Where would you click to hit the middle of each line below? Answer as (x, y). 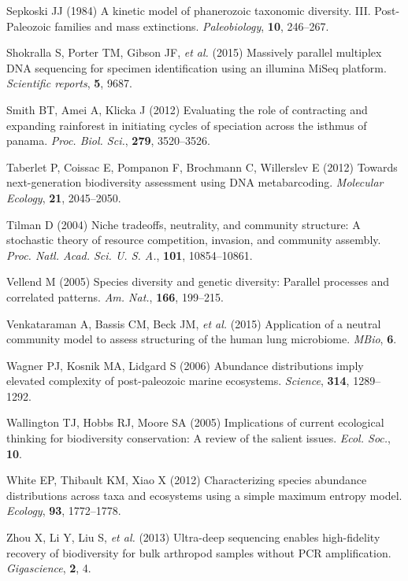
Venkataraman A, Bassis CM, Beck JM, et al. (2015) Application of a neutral (194, 323)
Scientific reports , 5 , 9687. (69, 83)
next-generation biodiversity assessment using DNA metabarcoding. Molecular (195, 182)
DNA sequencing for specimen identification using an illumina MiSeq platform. (197, 67)
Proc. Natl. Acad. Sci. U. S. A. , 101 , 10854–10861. (130, 255)
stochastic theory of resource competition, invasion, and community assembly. (194, 240)
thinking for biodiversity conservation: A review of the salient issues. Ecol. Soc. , (198, 438)
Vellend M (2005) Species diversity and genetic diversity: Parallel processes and (198, 281)
